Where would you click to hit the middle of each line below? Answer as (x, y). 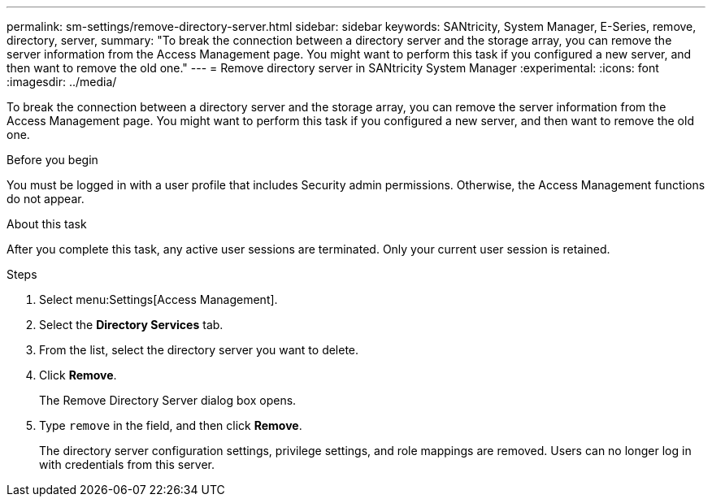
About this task (47, 224)
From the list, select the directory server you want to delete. (199, 350)
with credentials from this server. (127, 464)
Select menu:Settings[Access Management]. (158, 299)
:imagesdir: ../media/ (62, 82)
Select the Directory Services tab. (131, 325)
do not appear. (46, 199)
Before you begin (52, 160)
